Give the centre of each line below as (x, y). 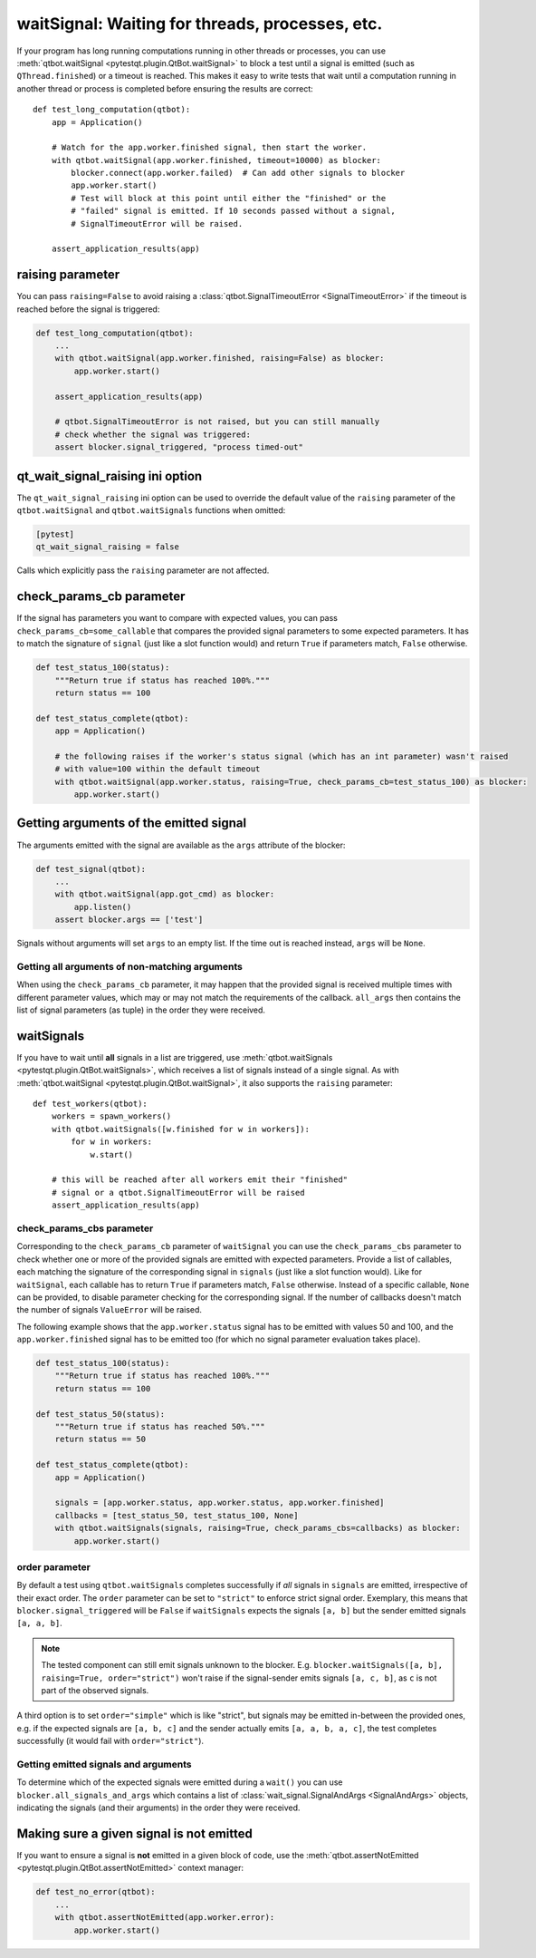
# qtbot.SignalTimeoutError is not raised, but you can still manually (217, 422)
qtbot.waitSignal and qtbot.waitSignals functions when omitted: (151, 510)
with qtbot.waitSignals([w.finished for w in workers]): (180, 1129)
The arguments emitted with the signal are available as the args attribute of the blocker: (181, 845)
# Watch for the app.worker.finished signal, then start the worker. (209, 148)
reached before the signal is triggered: (88, 309)
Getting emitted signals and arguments (104, 1764)
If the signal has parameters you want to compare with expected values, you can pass (177, 618)
